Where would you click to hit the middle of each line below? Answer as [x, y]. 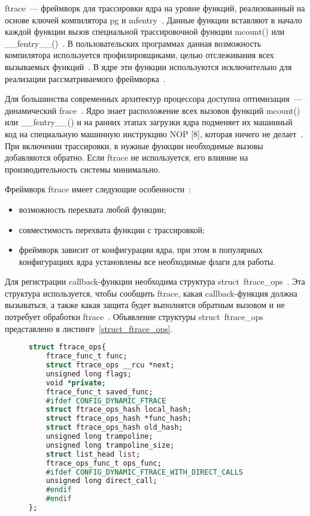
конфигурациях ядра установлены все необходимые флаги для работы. [147, 261]
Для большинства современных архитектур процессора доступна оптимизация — [154, 99]
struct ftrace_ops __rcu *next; [110, 365]
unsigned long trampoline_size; [110, 445]
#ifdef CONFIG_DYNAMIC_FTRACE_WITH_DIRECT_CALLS [144, 472]
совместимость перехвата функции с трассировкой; [112, 229]
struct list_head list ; [93, 454]
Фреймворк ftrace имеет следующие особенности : [98, 189]
